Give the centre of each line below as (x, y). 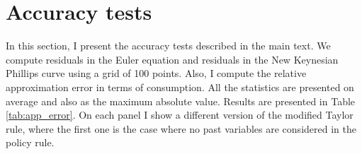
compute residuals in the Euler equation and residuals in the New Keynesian (172, 59)
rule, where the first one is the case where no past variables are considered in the (181, 128)
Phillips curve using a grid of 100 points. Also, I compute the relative (156, 73)
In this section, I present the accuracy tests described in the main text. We (168, 46)
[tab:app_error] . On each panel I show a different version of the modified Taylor (180, 115)
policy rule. (30, 142)
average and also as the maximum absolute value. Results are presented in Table (181, 101)
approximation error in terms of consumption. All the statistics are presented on (180, 87)
